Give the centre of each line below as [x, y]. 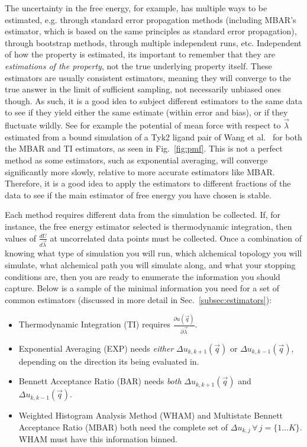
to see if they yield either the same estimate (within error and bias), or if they [146, 112]
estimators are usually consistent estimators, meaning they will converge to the [148, 77]
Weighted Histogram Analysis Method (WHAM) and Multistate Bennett [151, 415]
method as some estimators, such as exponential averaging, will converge [136, 160]
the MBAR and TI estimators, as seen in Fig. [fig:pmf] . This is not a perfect [144, 148]
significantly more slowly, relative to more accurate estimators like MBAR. [140, 171]
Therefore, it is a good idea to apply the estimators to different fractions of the [148, 183]
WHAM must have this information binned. [98, 439]
